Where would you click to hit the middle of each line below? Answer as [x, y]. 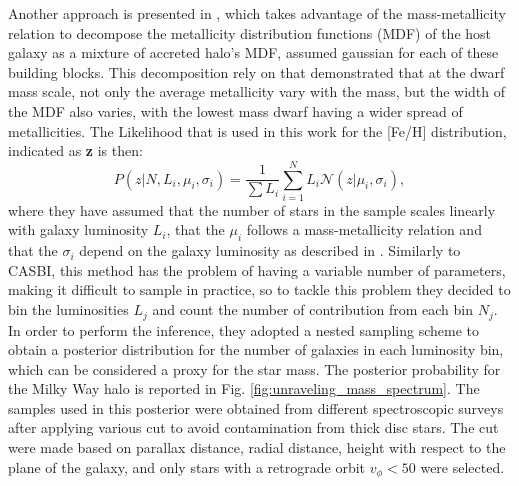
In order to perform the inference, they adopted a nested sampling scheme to [243, 329]
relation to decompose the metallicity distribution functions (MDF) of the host [250, 32]
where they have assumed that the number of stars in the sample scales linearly [252, 209]
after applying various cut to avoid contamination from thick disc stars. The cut [253, 427]
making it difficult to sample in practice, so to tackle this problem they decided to [259, 289]
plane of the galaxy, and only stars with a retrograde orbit [186, 466]
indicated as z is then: [75, 150]
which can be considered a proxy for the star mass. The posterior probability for [254, 368]
